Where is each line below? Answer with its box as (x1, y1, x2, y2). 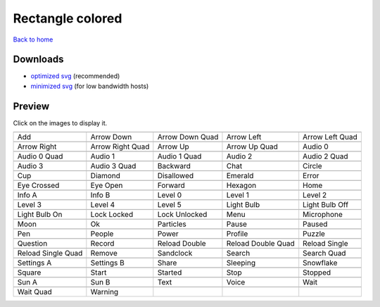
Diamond (90, 171, 121, 181)
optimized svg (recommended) (30, 72, 120, 80)
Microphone (303, 210, 343, 220)
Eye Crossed (17, 180, 60, 190)
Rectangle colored (13, 11, 122, 26)
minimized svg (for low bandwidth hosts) (30, 82, 149, 90)
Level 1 (226, 190, 249, 200)
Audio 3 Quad (90, 161, 137, 171)
